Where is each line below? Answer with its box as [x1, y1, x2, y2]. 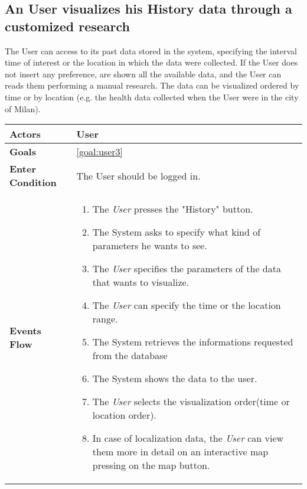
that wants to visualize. [92, 275, 190, 289]
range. [92, 312, 118, 326]
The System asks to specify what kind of [92, 225, 261, 239]
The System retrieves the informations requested [92, 335, 293, 349]
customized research [5, 17, 130, 35]
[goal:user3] [76, 145, 123, 159]
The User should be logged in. [76, 168, 201, 182]
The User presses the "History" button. [92, 202, 253, 216]
